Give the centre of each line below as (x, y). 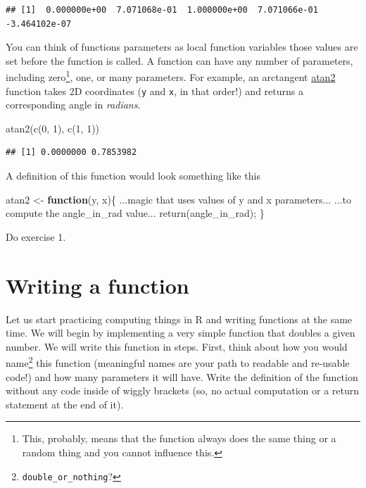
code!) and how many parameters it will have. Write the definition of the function (182, 376)
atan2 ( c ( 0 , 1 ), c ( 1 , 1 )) (53, 128)
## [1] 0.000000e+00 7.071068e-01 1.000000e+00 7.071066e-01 (162, 10)
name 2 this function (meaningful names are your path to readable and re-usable (178, 362)
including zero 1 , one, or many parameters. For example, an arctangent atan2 (171, 76)
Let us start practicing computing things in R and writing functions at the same (179, 319)
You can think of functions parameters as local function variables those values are (182, 47)
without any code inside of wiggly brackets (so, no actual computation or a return (183, 390)
